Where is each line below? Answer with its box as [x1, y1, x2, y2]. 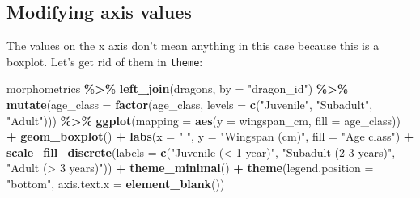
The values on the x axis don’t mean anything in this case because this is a [6, 37, 380, 54]
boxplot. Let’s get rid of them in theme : [6, 53, 203, 70]
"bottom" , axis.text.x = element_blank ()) [6, 175, 225, 192]
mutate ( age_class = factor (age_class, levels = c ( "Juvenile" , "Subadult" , [6, 96, 373, 113]
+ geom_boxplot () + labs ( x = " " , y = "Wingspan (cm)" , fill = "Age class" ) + [6, 128, 414, 145]
